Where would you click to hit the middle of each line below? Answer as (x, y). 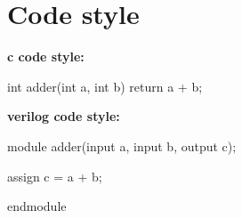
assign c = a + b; (55, 176)
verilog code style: (64, 116)
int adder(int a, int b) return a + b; (105, 86)
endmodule (37, 206)
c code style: (46, 57)
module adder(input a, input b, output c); (122, 145)
